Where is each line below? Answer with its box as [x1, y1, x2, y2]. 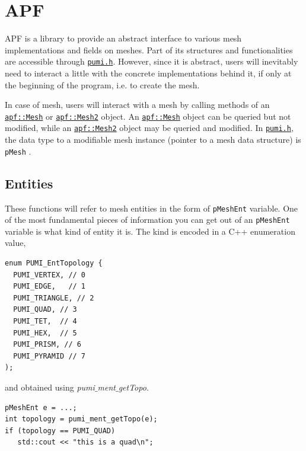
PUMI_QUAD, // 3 [13, 305, 77, 314]
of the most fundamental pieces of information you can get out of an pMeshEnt [5, 213, 290, 226]
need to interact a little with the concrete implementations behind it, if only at [5, 66, 292, 79]
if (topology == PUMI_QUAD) [5, 426, 116, 435]
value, [5, 236, 26, 249]
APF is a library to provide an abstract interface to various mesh [5, 32, 242, 44]
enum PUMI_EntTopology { [5, 259, 103, 268]
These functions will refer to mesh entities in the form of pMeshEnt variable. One [5, 201, 298, 214]
